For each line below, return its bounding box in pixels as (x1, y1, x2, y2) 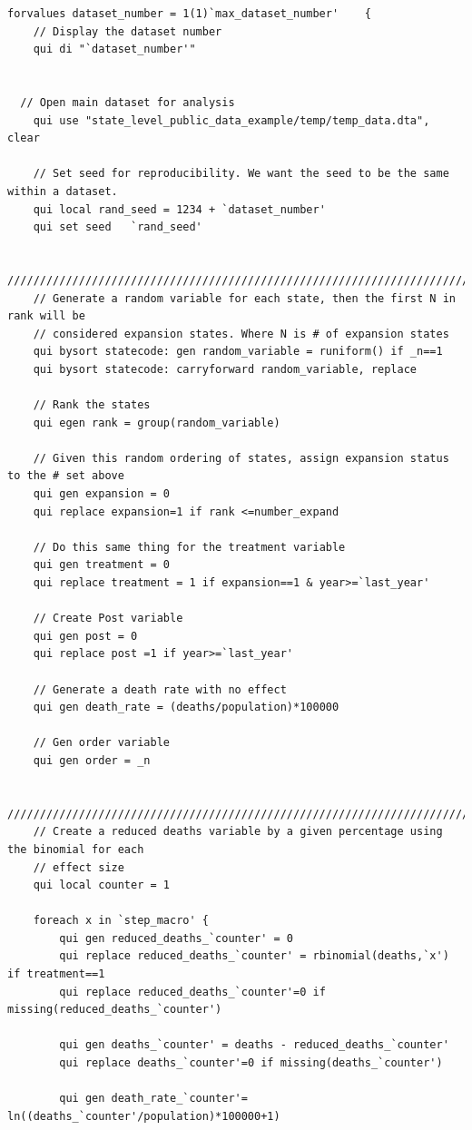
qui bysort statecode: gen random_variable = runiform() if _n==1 (33, 345, 443, 359)
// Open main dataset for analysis (20, 95, 235, 109)
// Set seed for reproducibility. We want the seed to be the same (33, 167, 449, 181)
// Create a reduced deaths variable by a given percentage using (33, 825, 443, 839)
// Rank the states (33, 398, 151, 412)
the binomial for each (7, 842, 144, 856)
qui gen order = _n (33, 753, 151, 767)
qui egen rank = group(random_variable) (33, 416, 280, 429)
